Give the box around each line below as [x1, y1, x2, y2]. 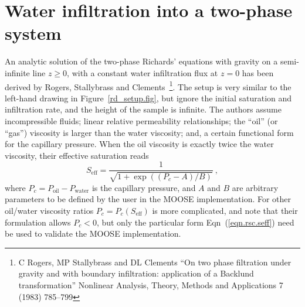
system [5, 21, 62, 45]
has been [242, 66, 274, 79]
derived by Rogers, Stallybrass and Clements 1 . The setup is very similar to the [5, 79, 292, 93]
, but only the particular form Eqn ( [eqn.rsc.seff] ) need [96, 216, 294, 228]
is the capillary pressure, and [91, 181, 196, 193]
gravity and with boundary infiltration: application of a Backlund [18, 267, 254, 279]
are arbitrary [232, 181, 279, 193]
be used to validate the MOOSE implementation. [5, 227, 181, 240]
